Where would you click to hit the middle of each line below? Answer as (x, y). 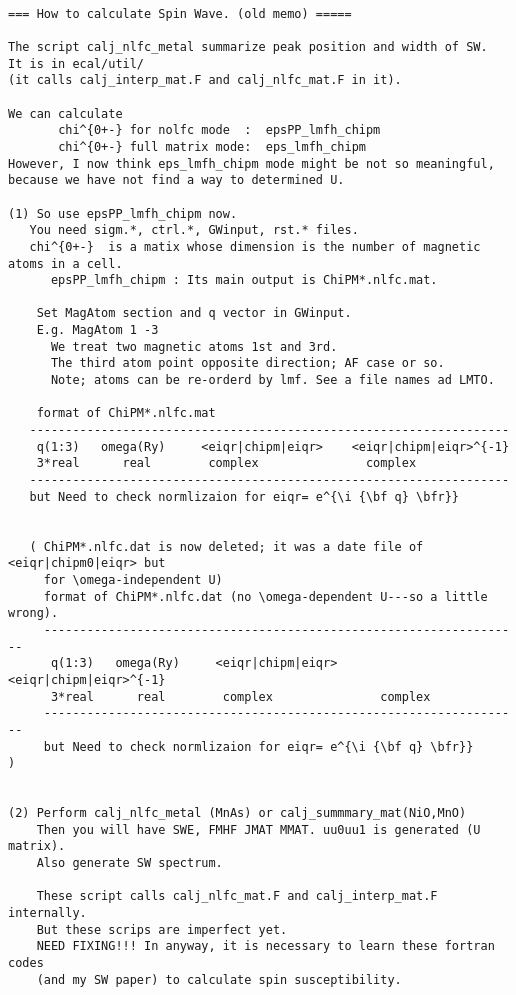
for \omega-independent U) (133, 579)
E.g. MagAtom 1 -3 (97, 330)
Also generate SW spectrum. (129, 863)
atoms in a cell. (65, 263)
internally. (47, 913)
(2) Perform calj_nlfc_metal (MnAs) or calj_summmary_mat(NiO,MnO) (237, 813)
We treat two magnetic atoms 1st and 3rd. (194, 346)
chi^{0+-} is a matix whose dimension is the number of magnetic (255, 246)
